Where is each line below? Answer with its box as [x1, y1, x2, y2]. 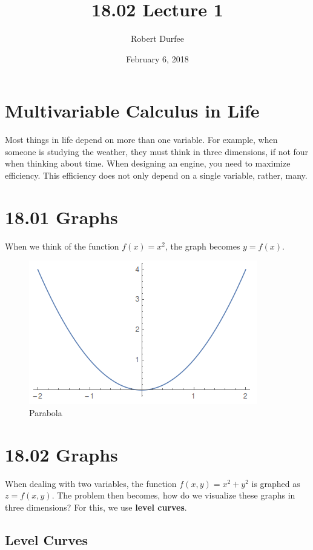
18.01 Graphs [5, 204, 118, 229]
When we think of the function [5, 239, 119, 252]
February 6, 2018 [126, 52, 189, 65]
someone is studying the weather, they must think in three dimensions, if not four [5, 145, 309, 157]
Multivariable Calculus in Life [5, 98, 260, 123]
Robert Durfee [131, 32, 184, 45]
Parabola [29, 406, 62, 419]
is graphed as [251, 477, 300, 489]
